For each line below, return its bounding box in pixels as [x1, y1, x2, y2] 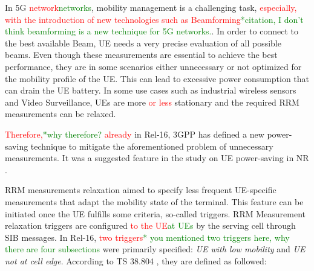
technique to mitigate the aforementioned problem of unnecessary [30, 139, 273, 152]
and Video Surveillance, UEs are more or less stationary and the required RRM [5, 95, 299, 108]
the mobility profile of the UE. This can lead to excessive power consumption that [5, 72, 310, 84]
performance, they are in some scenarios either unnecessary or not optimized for [5, 60, 302, 72]
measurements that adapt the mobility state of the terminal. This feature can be [5, 195, 304, 208]
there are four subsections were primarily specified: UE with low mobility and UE [5, 243, 306, 255]
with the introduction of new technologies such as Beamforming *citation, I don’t [5, 13, 304, 25]
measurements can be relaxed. [5, 107, 116, 120]
